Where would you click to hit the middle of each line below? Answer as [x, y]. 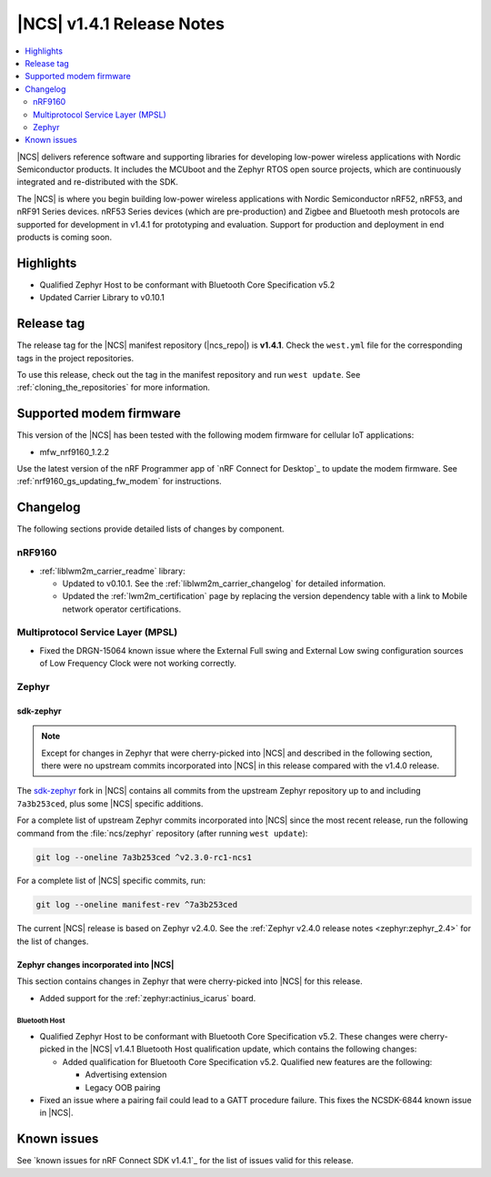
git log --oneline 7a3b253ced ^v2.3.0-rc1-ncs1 [144, 857]
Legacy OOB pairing [123, 1087]
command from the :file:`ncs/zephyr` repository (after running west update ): [162, 833]
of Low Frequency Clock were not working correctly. [138, 664]
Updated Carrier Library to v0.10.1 [102, 298]
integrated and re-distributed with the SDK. [98, 182]
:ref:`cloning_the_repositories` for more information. [114, 388]
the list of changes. [53, 941]
